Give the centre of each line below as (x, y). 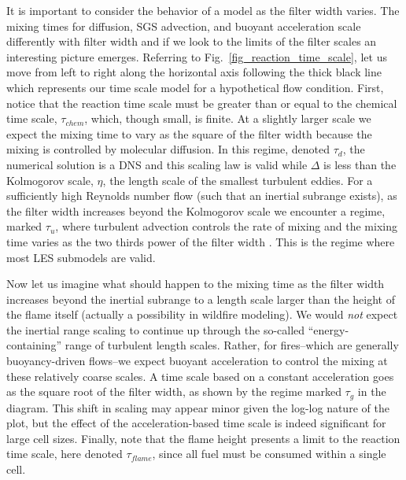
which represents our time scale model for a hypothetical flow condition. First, (195, 87)
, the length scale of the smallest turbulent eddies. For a (238, 180)
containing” (34, 345)
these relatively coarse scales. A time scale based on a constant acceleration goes (200, 376)
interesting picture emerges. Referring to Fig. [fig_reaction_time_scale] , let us (197, 56)
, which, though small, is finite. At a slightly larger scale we (228, 118)
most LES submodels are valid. (81, 257)
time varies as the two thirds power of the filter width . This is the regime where (201, 241)
